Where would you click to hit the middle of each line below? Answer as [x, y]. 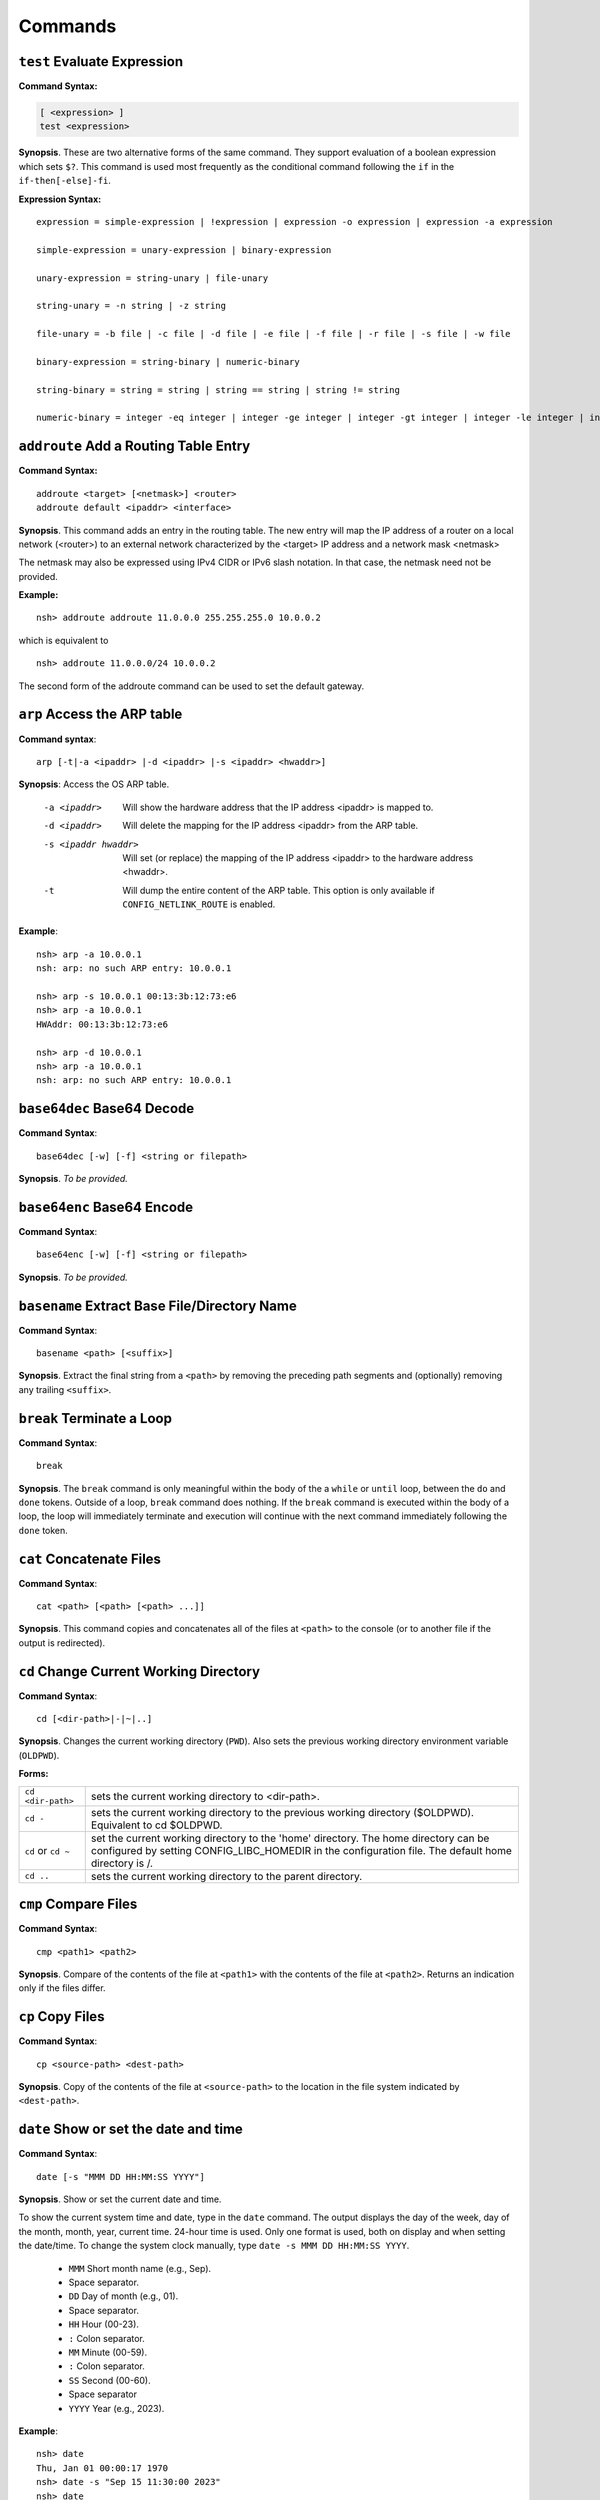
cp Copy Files [61, 2016]
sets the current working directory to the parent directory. [226, 1876]
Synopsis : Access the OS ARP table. [94, 784]
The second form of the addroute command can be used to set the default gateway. [191, 686]
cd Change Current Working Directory [139, 1671]
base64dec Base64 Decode [106, 1108]
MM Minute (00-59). [108, 2352]
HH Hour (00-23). [104, 2324]
